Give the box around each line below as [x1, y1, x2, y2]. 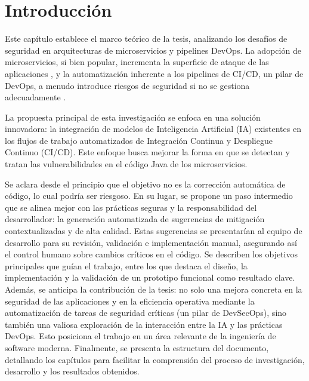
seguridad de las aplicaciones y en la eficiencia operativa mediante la [5, 294, 255, 307]
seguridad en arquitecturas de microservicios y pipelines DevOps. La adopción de [5, 44, 301, 56]
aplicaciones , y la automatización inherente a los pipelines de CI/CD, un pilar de [5, 67, 304, 79]
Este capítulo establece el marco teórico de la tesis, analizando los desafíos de [5, 32, 288, 45]
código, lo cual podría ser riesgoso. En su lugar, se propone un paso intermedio [5, 189, 293, 202]
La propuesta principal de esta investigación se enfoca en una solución [5, 110, 261, 123]
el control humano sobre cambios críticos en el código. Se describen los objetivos [5, 248, 298, 260]
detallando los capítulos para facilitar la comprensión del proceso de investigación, [5, 353, 305, 365]
